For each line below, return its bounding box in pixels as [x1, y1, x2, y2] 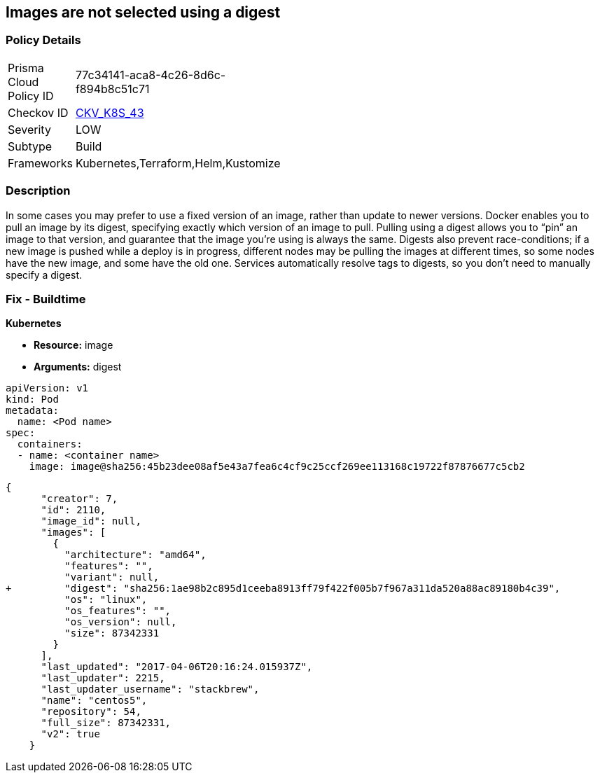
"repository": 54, [41, 706, 141, 718]
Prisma [8, 60, 44, 75]
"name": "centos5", [41, 695, 148, 707]
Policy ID [8, 88, 54, 103]
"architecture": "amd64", [64, 549, 207, 561]
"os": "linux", [64, 594, 148, 606]
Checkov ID [8, 105, 69, 120]
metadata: [6, 405, 59, 417]
